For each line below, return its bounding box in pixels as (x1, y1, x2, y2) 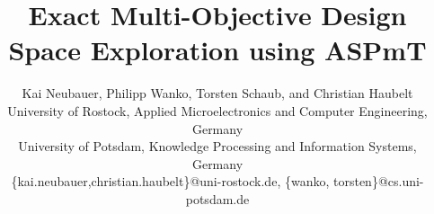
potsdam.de (185, 189, 250, 208)
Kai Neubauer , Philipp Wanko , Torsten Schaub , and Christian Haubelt (22, 84, 413, 103)
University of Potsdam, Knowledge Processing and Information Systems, (18, 137, 417, 156)
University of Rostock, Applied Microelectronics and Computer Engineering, (7, 101, 428, 120)
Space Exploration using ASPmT (8, 31, 427, 68)
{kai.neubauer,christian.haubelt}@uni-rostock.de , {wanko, (11, 172, 330, 191)
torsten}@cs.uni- (332, 172, 424, 191)
